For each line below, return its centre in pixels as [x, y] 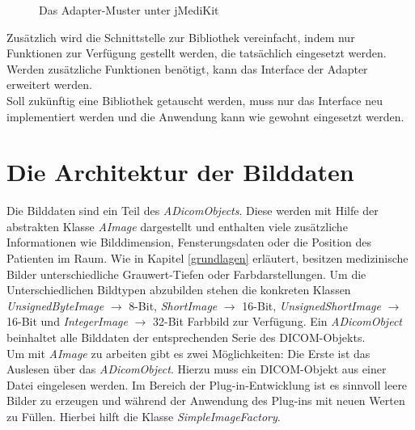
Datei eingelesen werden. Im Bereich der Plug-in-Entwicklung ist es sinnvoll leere [207, 384]
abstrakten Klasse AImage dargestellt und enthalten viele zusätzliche [177, 226]
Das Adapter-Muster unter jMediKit [129, 10]
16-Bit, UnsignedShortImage [311, 305]
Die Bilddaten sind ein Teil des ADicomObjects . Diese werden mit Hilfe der [193, 211]
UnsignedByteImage [55, 305]
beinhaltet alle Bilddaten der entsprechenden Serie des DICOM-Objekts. [186, 337]
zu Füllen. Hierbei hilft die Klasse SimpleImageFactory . [144, 416]
